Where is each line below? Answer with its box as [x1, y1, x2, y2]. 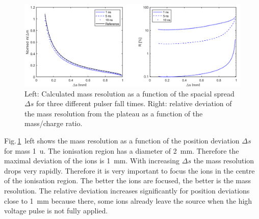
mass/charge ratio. [24, 118, 83, 129]
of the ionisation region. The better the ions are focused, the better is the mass [4, 175, 251, 186]
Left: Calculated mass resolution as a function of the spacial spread [24, 88, 235, 99]
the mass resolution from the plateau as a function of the [24, 108, 203, 118]
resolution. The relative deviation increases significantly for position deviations [4, 185, 250, 196]
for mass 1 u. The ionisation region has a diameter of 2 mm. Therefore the [4, 145, 239, 156]
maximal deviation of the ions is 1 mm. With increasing [4, 155, 180, 166]
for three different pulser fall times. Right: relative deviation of [36, 98, 232, 109]
